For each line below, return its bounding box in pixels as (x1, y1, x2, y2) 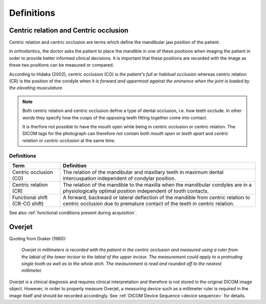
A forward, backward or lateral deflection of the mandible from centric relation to (63, 194, 250, 201)
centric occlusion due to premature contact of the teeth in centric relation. (63, 200, 235, 207)
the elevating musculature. (9, 85, 64, 91)
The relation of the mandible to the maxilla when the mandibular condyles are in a (63, 181, 252, 188)
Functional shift (12, 194, 48, 201)
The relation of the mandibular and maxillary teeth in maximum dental (63, 168, 224, 175)
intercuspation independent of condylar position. (63, 175, 176, 182)
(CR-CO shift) (12, 200, 44, 207)
